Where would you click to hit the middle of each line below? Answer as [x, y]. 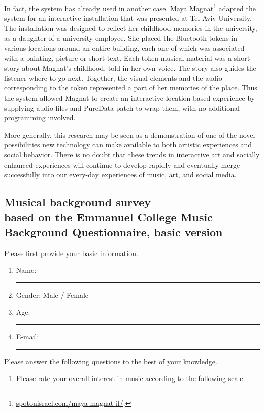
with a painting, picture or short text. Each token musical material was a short [127, 58]
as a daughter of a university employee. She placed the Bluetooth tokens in [121, 38]
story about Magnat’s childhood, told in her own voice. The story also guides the [130, 68]
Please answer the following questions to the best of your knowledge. [111, 361]
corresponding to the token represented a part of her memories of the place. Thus [131, 88]
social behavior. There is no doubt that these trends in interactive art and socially [132, 154]
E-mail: [27, 337]
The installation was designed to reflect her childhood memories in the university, [131, 28]
